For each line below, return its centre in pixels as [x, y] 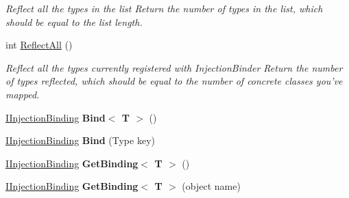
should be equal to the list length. [74, 22]
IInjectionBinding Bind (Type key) [80, 140]
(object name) [211, 186]
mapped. [23, 94]
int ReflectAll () [39, 45]
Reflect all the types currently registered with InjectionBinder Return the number [174, 67]
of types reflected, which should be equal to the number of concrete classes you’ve [174, 81]
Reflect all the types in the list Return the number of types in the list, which [164, 8]
